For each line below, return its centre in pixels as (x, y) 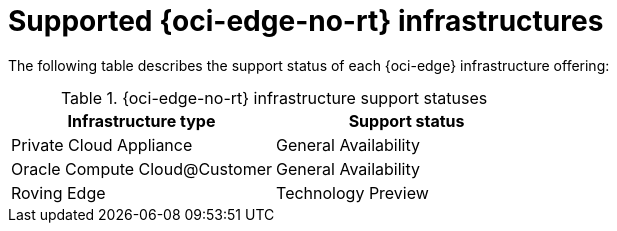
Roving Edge (58, 192)
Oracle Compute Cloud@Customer (142, 168)
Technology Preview (352, 192)
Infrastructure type (141, 120)
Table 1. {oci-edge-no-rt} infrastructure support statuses (274, 97)
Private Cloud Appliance (102, 144)
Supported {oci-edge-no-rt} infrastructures (306, 21)
